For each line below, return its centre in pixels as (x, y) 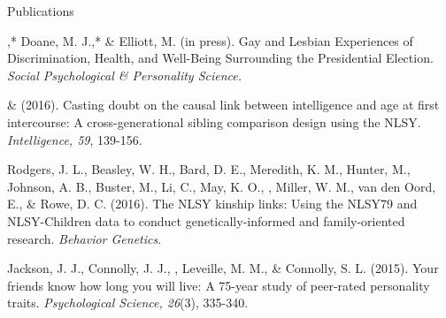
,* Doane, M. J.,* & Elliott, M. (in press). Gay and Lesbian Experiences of (210, 40)
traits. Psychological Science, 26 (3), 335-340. (128, 303)
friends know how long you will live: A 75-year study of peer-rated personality (219, 285)
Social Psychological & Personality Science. (125, 75)
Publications (41, 11)
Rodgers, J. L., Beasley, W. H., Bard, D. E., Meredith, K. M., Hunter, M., (209, 169)
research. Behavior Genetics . (85, 238)
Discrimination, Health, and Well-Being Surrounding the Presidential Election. (220, 58)
